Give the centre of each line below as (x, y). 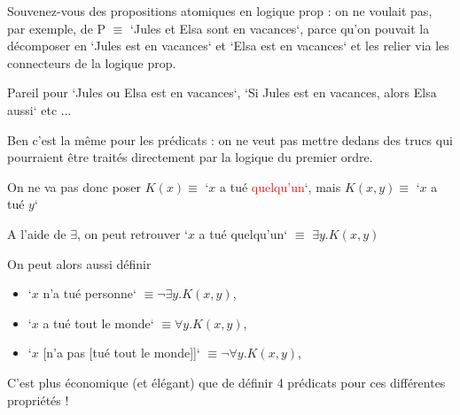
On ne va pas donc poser (74, 186)
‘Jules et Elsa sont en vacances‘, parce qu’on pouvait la (280, 28)
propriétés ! (38, 400)
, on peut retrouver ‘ (132, 233)
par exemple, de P (57, 28)
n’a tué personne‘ (90, 293)
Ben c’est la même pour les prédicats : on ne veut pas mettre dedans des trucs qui (230, 139)
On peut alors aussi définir (79, 263)
